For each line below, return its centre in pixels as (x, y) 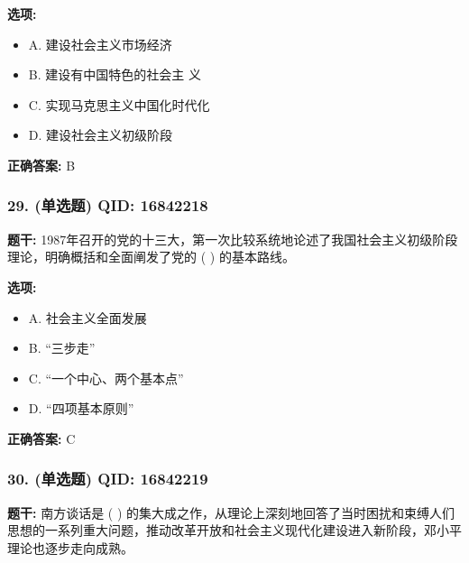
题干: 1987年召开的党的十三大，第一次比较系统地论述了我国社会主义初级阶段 (233, 239)
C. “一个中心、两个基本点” (106, 378)
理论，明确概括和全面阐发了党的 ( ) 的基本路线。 (151, 257)
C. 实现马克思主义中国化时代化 (119, 104)
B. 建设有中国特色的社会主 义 (115, 74)
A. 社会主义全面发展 (87, 317)
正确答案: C (41, 438)
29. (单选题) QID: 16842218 (108, 205)
